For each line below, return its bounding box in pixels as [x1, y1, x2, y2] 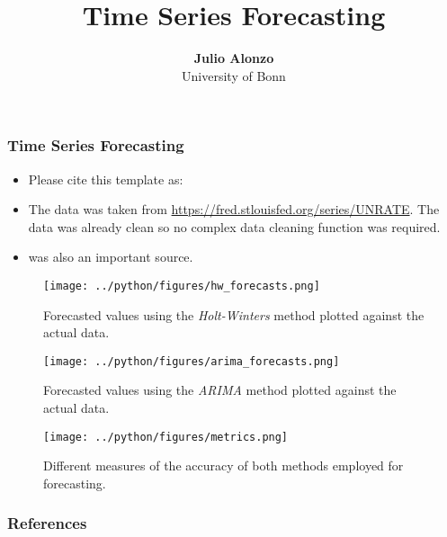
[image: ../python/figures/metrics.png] [43, 430, 289, 443]
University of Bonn [182, 66, 286, 85]
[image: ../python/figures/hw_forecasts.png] [43, 279, 320, 292]
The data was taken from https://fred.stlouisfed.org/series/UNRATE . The [28, 200, 440, 219]
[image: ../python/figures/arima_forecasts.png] [43, 354, 340, 368]
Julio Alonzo [193, 49, 274, 67]
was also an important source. [28, 247, 193, 266]
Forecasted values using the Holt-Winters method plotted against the [43, 305, 425, 324]
